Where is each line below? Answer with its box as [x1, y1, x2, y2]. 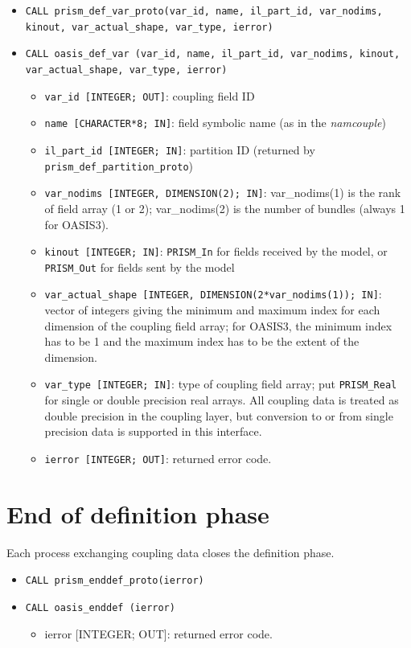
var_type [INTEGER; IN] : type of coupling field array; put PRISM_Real [44, 375, 397, 392]
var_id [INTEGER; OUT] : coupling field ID [44, 87, 255, 104]
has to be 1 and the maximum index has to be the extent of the [44, 333, 360, 350]
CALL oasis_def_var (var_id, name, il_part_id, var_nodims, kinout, [25, 48, 401, 60]
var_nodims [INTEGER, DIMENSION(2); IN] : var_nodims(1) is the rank [44, 184, 401, 201]
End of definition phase [6, 497, 269, 530]
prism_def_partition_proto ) [44, 157, 194, 174]
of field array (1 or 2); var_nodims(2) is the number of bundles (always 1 [44, 199, 405, 216]
